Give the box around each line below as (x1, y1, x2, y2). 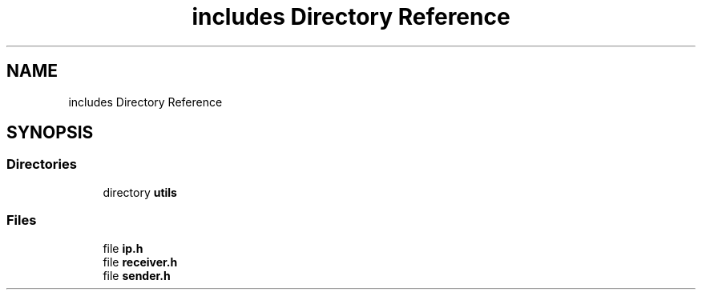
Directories (6, 156, 77, 173)
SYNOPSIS (6, 122, 94, 143)
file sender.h (103, 268, 171, 282)
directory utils (103, 185, 177, 199)
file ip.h (103, 241, 143, 255)
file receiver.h (103, 254, 178, 269)
